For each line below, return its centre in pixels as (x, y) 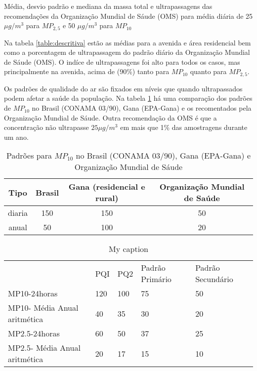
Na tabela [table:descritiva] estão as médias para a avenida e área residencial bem (128, 42)
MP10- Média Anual (43, 308)
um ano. (16, 137)
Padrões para (29, 156)
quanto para (208, 71)
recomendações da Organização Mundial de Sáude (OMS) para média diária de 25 (128, 16)
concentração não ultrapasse (46, 127)
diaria (18, 213)
